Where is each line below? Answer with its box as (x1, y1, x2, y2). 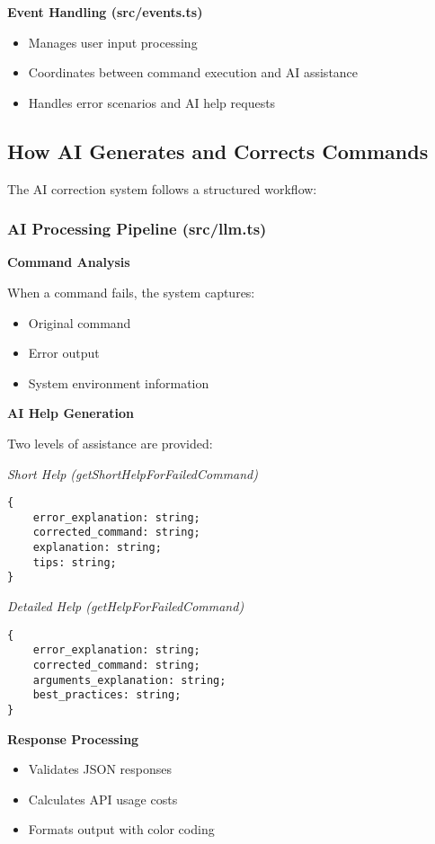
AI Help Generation (7, 404, 134, 422)
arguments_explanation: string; (32, 673, 226, 687)
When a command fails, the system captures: (7, 282, 255, 301)
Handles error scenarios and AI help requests (28, 93, 276, 111)
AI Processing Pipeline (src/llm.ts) (7, 218, 267, 240)
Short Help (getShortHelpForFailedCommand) (7, 464, 258, 483)
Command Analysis (7, 253, 130, 271)
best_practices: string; (32, 689, 182, 702)
